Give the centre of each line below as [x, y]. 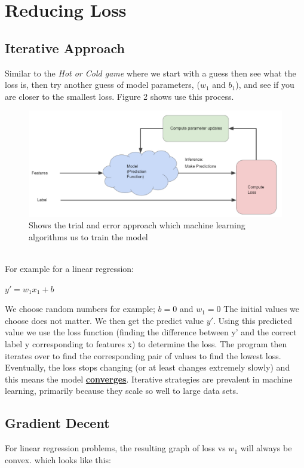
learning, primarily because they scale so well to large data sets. [122, 391]
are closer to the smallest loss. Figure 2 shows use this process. [119, 96]
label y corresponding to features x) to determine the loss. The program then [146, 343]
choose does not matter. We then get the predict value [105, 320]
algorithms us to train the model [88, 236]
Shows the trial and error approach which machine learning [137, 225]
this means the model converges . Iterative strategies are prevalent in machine [149, 379]
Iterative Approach [65, 48]
